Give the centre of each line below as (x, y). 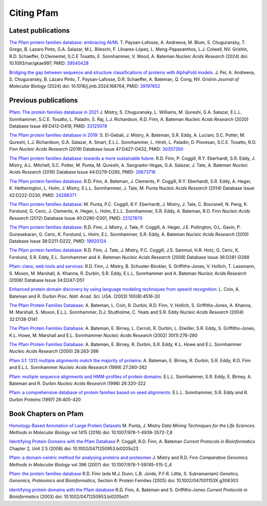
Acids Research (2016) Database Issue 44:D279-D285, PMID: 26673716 (82, 172)
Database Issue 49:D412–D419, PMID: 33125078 (58, 126)
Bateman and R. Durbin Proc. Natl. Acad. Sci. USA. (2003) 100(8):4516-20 (85, 296)
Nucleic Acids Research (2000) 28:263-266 (54, 351)
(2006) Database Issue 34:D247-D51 (47, 280)
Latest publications (40, 31)
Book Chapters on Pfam (46, 413)
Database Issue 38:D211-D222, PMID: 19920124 (58, 241)
